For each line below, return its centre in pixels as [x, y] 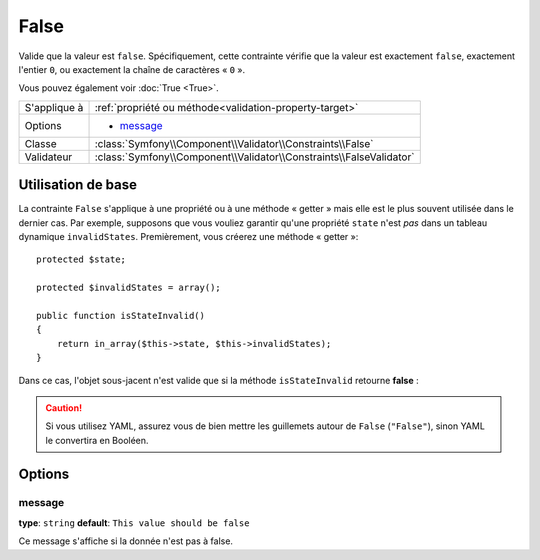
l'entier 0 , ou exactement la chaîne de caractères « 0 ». [132, 69]
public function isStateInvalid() [120, 315]
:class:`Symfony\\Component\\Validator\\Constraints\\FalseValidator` [254, 157]
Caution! [64, 407]
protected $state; [81, 259]
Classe [40, 143]
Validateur [48, 157]
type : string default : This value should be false [134, 522]
